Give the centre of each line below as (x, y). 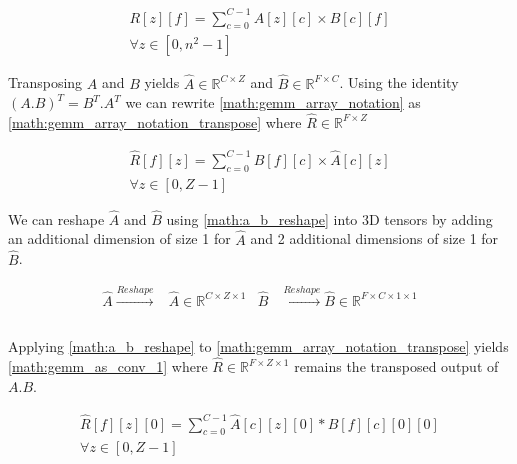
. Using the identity (399, 82)
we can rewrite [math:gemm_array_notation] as (273, 102)
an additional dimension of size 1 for (119, 238)
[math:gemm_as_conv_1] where (108, 366)
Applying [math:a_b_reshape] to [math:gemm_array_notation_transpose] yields (258, 346)
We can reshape (56, 218)
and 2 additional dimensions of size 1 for (374, 238)
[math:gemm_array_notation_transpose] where (155, 121)
